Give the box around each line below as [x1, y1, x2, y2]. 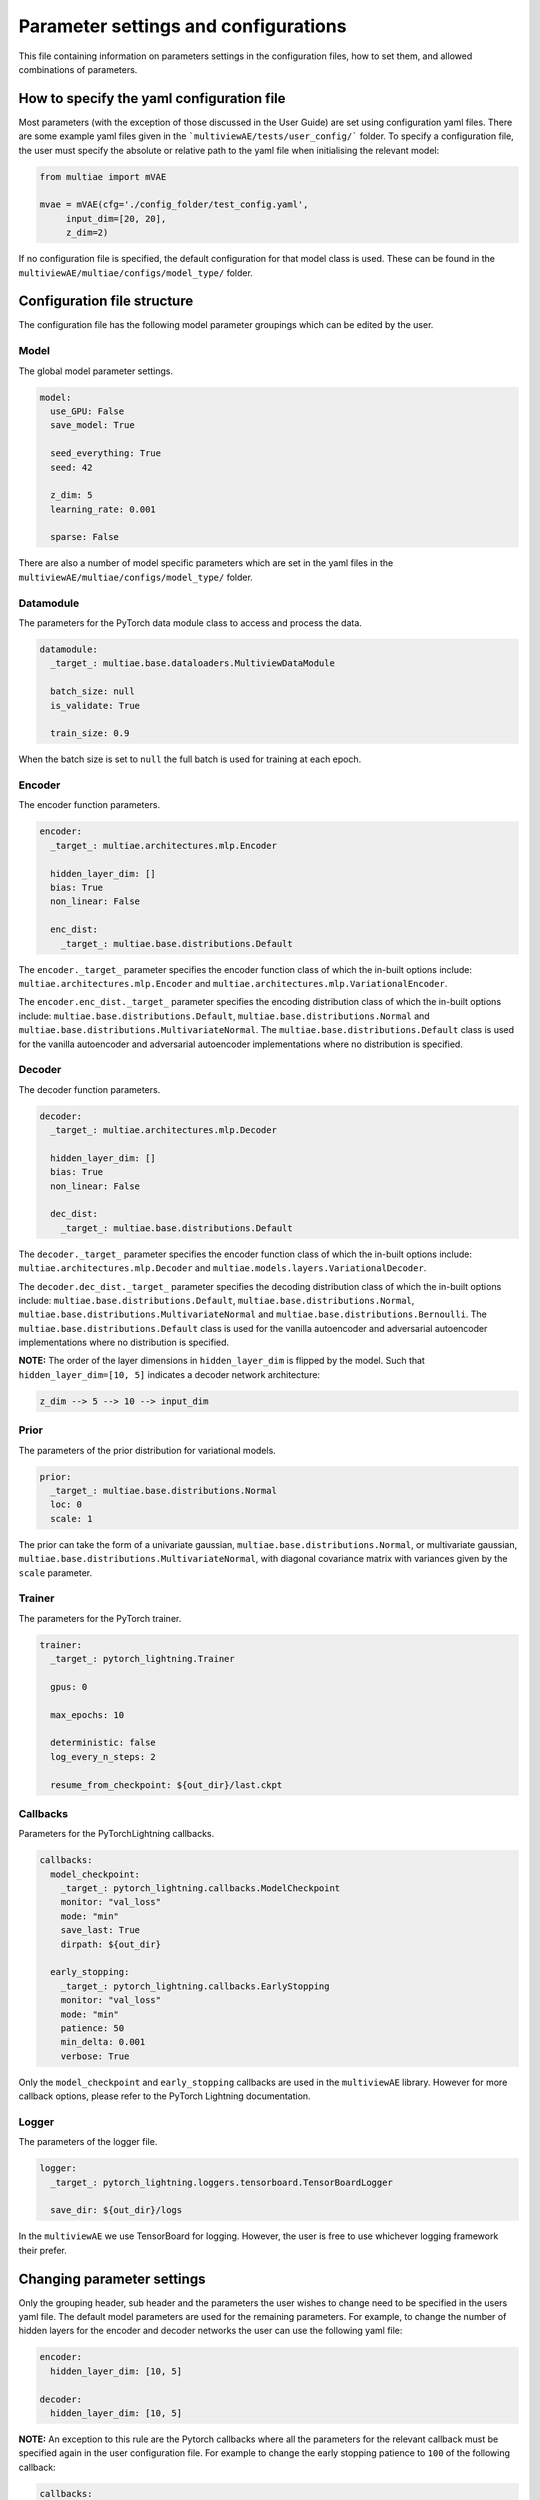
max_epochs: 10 [50, 1709, 125, 1720]
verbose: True [60, 2050, 130, 2062]
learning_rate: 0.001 [50, 503, 157, 515]
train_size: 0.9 [50, 728, 130, 739]
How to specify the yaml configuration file [18, 90, 286, 107]
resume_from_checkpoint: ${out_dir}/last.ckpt [50, 1779, 283, 1790]
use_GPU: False [50, 405, 125, 417]
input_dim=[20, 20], [65, 213, 167, 224]
